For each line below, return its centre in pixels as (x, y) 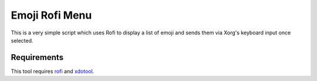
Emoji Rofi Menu (51, 15)
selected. (22, 40)
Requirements (37, 57)
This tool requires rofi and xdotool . (53, 71)
